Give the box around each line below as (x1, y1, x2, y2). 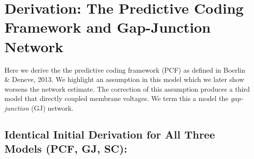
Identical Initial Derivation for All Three (4, 126, 215, 141)
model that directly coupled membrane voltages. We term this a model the (4, 93, 229, 103)
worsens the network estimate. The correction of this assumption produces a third (4, 83, 250, 94)
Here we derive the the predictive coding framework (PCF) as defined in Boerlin (4, 64, 246, 75)
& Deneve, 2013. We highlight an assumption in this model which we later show (4, 74, 244, 84)
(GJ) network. (31, 102, 74, 113)
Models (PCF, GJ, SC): (4, 141, 127, 156)
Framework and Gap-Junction (4, 17, 211, 37)
